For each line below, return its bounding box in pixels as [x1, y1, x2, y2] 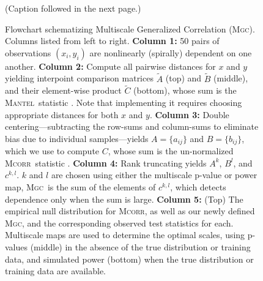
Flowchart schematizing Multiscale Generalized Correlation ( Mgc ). [5, 22, 255, 35]
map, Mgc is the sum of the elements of [5, 181, 156, 193]
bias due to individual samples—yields [5, 132, 149, 144]
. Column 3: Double [149, 108, 229, 121]
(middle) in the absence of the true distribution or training [30, 240, 251, 253]
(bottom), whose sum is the [133, 84, 237, 97]
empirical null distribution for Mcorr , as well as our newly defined [5, 204, 255, 217]
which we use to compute [5, 144, 100, 157]
